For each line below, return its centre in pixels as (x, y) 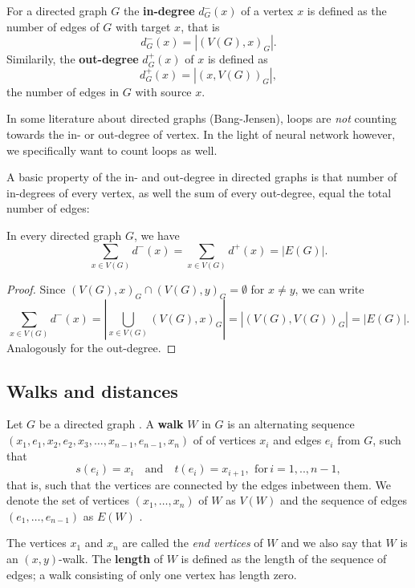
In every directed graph (64, 235)
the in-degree (159, 10)
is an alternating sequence (291, 424)
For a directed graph (57, 10)
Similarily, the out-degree (73, 59)
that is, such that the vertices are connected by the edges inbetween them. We (199, 484)
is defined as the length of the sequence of (284, 559)
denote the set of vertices (68, 500)
